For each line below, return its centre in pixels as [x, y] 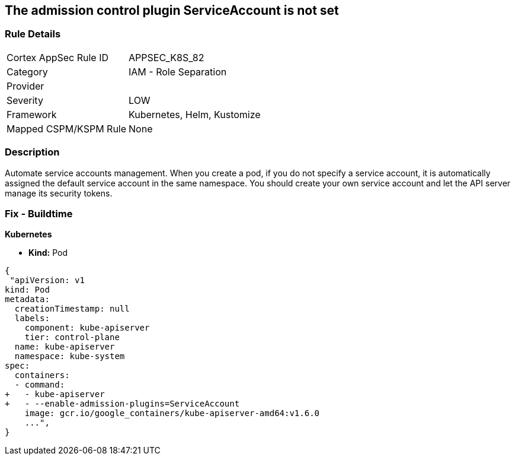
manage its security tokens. [59, 193]
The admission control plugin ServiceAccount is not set [172, 10]
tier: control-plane [72, 337]
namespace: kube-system [70, 356]
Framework [32, 114]
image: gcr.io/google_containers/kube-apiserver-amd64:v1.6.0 [172, 413]
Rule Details [33, 34]
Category [27, 72]
